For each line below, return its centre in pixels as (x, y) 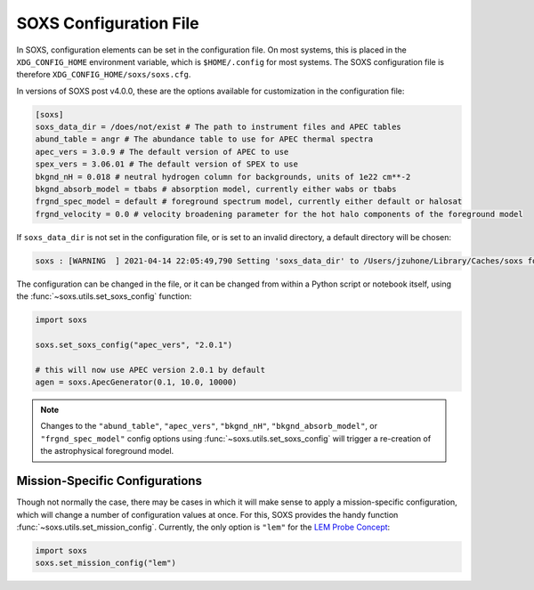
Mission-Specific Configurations (109, 481)
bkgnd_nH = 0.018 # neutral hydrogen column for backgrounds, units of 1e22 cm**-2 (223, 177)
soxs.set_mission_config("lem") (106, 563)
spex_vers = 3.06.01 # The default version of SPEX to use (166, 164)
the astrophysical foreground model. (107, 451)
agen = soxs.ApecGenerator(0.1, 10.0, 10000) (136, 382)
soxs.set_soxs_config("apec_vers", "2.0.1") (134, 344)
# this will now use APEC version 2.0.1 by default (150, 370)
